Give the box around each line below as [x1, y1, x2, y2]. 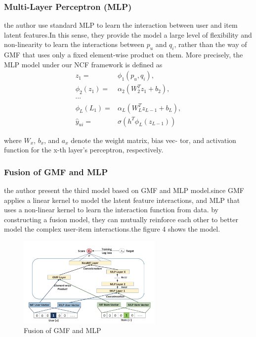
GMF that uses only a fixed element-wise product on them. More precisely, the [4, 49, 243, 60]
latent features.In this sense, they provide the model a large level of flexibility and [4, 29, 252, 40]
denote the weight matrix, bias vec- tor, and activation [71, 135, 236, 145]
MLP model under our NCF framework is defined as [4, 59, 163, 69]
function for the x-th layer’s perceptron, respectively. [4, 144, 164, 155]
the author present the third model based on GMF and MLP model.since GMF [4, 185, 244, 195]
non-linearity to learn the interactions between [4, 39, 145, 49]
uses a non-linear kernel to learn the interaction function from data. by [4, 204, 218, 215]
